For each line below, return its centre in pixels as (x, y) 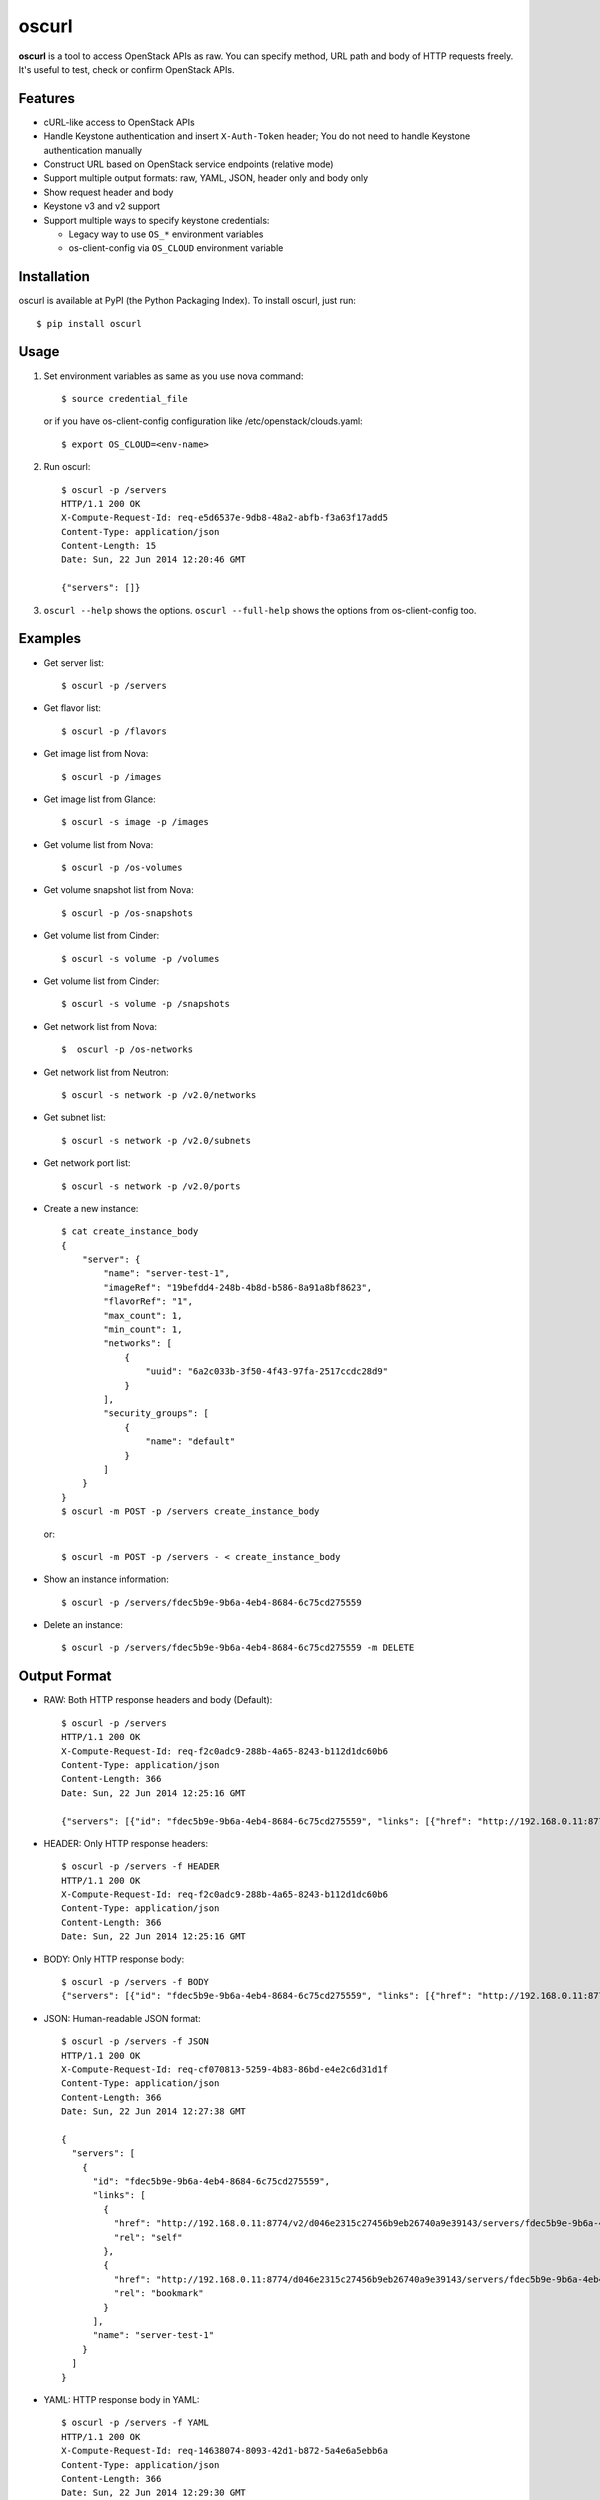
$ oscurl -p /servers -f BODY (135, 1982)
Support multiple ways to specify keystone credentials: (156, 220)
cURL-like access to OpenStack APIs (119, 122)
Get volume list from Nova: (98, 844)
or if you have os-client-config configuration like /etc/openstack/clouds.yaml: (203, 421)
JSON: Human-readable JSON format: (122, 2018)
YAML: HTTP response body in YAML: (121, 2399)
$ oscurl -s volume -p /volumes (140, 958)
